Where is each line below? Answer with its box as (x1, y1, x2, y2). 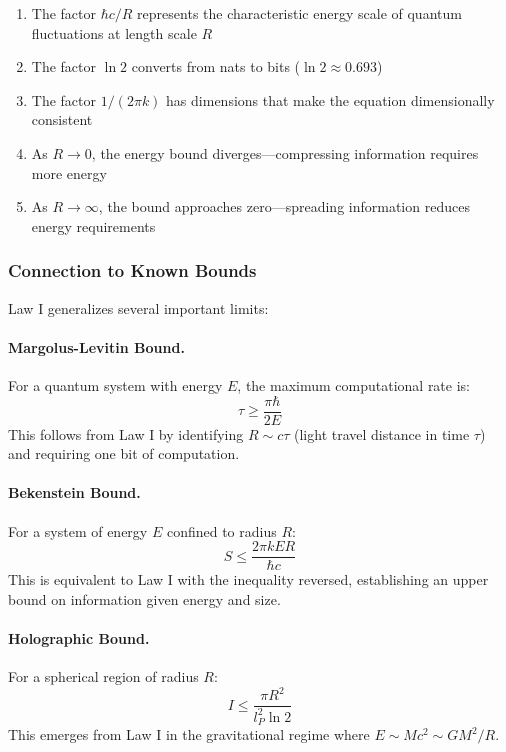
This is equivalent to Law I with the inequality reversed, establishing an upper (8, 569, 489, 590)
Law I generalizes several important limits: (8, 297, 269, 318)
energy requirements (31, 215, 156, 236)
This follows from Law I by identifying (8, 423, 244, 444)
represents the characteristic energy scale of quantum (137, 3, 462, 23)
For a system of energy (8, 520, 148, 541)
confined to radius (166, 520, 277, 541)
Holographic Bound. (8, 628, 150, 649)
